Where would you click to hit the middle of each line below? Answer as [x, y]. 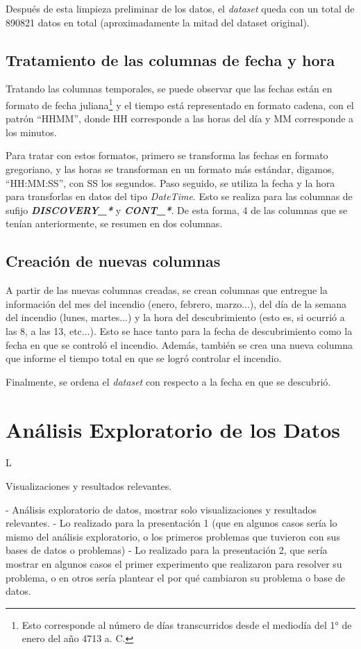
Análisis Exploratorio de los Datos [173, 429]
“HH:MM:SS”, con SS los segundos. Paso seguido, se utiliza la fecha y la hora [170, 182]
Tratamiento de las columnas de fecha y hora [170, 59]
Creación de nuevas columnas [113, 261]
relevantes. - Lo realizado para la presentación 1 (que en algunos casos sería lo [171, 523]
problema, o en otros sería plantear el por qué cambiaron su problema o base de [176, 577]
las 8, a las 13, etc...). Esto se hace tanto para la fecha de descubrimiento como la [179, 330]
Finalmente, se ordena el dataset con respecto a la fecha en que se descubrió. [168, 381]
